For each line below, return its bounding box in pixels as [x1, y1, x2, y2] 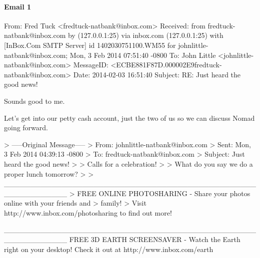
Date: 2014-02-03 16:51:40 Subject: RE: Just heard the [73, 69, 241, 79]
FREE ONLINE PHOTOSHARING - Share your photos [77, 188, 250, 198]
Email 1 [4, 1, 31, 11]
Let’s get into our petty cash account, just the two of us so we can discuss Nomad [4, 112, 255, 123]
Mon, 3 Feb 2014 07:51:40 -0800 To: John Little [69, 49, 216, 60]
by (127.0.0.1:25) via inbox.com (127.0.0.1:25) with [67, 30, 223, 40]
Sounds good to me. [4, 95, 65, 106]
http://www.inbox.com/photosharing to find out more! [4, 207, 172, 218]
